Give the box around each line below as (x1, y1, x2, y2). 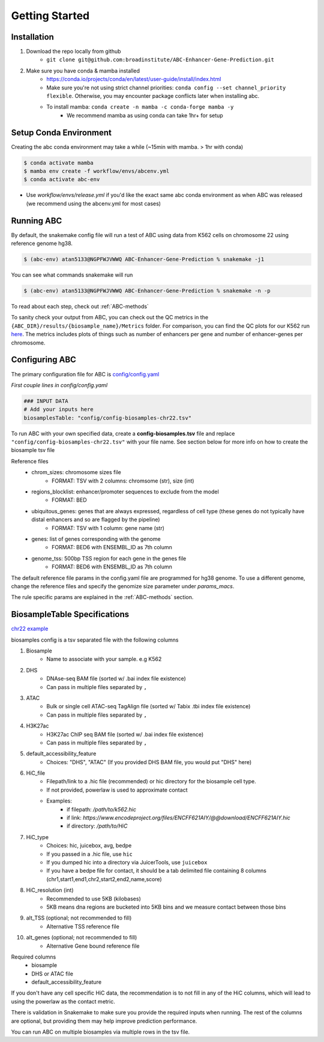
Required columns (11, 953, 56, 960)
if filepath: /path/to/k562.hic (67, 806, 136, 813)
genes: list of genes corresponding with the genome (31, 535, 161, 543)
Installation (11, 32, 54, 42)
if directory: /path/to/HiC (67, 822, 128, 830)
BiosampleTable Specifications (11, 609, 130, 619)
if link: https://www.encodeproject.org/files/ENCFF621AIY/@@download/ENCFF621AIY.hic (67, 814, 291, 822)
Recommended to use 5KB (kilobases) (46, 895, 141, 902)
